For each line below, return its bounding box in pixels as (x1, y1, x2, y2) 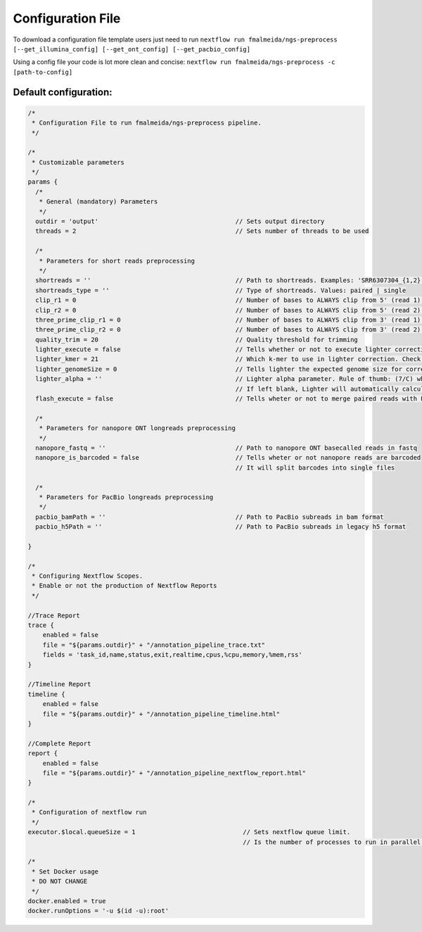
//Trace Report (27, 611, 80, 619)
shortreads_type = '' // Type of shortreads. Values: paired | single (35, 286, 407, 294)
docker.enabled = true (27, 897, 106, 905)
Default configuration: (13, 86, 113, 98)
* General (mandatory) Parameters (39, 198, 158, 206)
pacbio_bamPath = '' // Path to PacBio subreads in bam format (35, 512, 384, 521)
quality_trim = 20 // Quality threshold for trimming (35, 335, 358, 344)
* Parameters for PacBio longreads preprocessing (39, 493, 214, 501)
